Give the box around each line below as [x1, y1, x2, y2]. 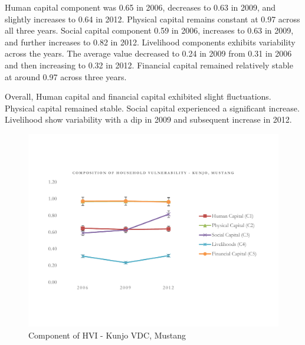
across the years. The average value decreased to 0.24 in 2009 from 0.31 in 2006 [5, 47, 292, 60]
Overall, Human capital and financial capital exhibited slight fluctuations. [5, 90, 271, 103]
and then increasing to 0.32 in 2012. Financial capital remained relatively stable [5, 58, 293, 71]
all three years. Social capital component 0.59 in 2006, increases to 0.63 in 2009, [5, 24, 294, 37]
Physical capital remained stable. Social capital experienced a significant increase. [5, 101, 300, 114]
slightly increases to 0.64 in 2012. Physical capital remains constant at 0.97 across [5, 12, 300, 25]
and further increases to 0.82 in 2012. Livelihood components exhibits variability [5, 35, 296, 48]
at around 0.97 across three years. [5, 70, 127, 83]
